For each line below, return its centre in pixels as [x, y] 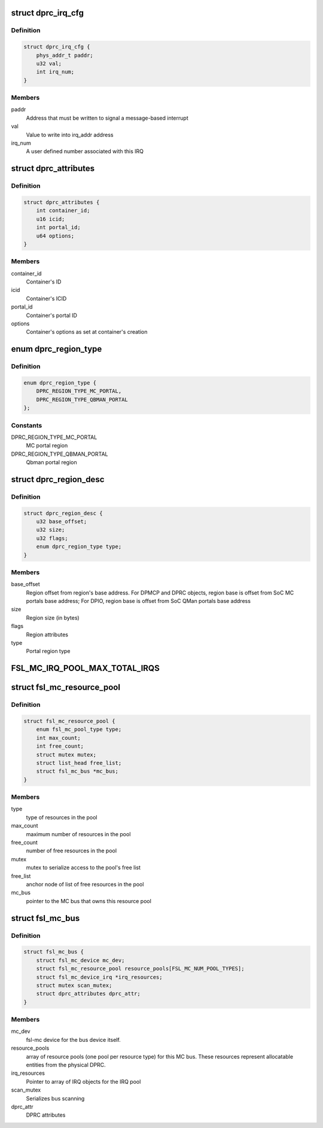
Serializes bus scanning [55, 1098]
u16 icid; [51, 219]
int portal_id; [58, 228]
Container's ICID [46, 298]
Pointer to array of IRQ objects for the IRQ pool [83, 1081]
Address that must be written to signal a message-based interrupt [107, 118]
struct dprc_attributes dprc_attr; [88, 994]
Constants [27, 425]
